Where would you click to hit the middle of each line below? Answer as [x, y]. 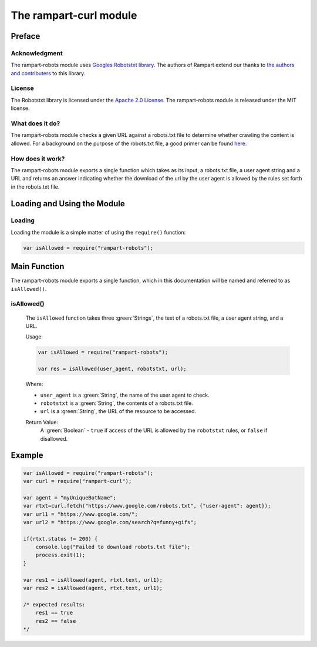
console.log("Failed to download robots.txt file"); [113, 547]
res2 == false [56, 621]
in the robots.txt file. [35, 187]
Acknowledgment [37, 53]
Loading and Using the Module [68, 204]
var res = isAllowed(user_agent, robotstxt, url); [112, 369]
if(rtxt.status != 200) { [60, 539]
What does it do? [36, 123]
